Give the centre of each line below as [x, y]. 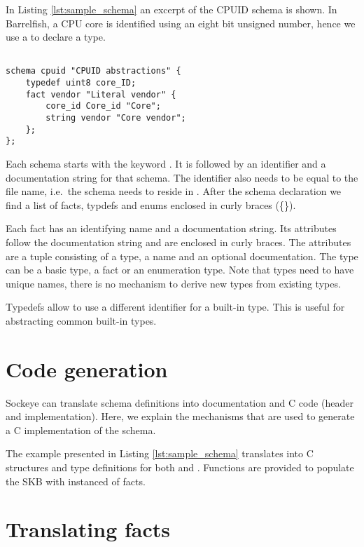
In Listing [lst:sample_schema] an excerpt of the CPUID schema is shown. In [171, 9]
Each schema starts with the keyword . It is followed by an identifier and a [166, 164]
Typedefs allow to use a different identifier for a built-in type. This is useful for [175, 307]
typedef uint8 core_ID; [81, 83]
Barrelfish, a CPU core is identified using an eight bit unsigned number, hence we [181, 23]
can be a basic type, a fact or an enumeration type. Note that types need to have [180, 270]
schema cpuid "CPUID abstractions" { [93, 71]
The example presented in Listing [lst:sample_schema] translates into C [160, 453]
